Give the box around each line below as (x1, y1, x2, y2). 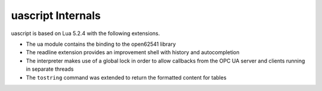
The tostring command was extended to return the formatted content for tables (26, 74, 227, 81)
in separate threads (26, 65, 74, 73)
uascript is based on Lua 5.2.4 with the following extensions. (11, 30, 160, 37)
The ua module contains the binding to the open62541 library (26, 40, 176, 48)
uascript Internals (11, 9, 101, 22)
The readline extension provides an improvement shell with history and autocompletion (26, 49, 240, 56)
